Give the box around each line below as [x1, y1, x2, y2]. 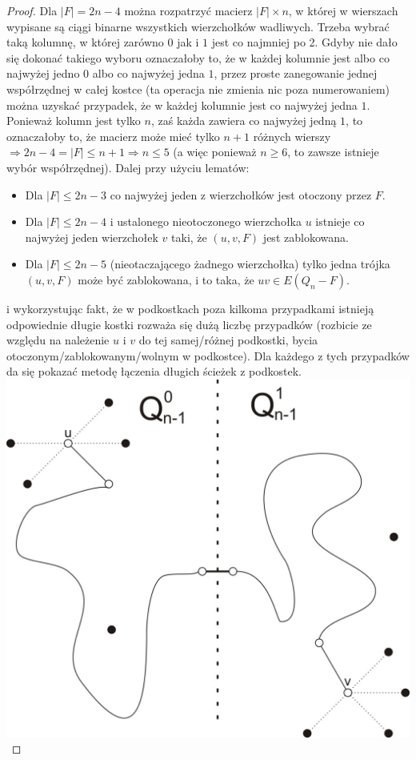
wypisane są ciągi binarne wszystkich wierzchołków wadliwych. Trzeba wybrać [6, 18, 390, 34]
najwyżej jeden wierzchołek [25, 228, 158, 245]
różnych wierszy [253, 127, 331, 144]
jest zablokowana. [262, 228, 349, 245]
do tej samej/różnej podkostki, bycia [138, 332, 318, 348]
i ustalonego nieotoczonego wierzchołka [110, 213, 302, 230]
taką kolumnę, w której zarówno [6, 34, 164, 50]
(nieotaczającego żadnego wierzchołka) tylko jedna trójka [110, 255, 390, 272]
